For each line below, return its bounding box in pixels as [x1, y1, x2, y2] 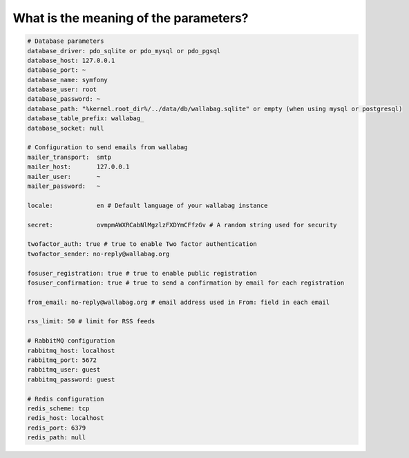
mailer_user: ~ [27, 173, 101, 180]
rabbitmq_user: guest [27, 366, 101, 374]
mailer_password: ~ [27, 182, 101, 190]
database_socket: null [27, 124, 104, 132]
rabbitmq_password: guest [27, 375, 115, 383]
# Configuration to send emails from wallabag [27, 144, 188, 151]
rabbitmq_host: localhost [27, 346, 115, 354]
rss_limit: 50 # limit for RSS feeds [27, 318, 155, 325]
